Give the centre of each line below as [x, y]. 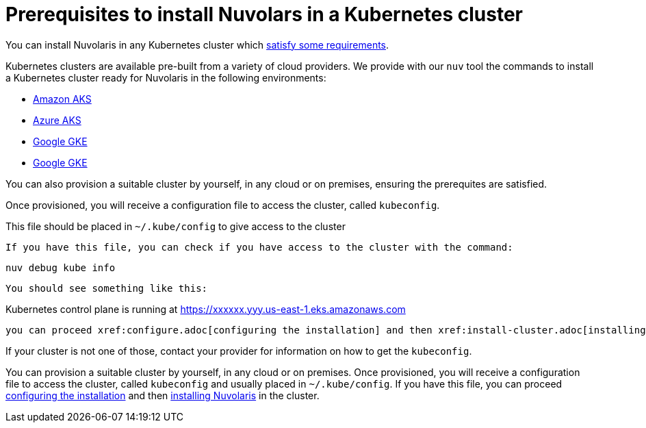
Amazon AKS [62, 99]
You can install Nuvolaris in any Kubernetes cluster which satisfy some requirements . [197, 45]
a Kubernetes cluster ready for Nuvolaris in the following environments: [166, 77]
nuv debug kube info [61, 267]
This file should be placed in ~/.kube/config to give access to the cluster [176, 226]
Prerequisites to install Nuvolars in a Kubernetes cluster [264, 14]
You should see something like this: [107, 288]
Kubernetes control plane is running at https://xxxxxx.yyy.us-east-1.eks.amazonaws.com [206, 309]
